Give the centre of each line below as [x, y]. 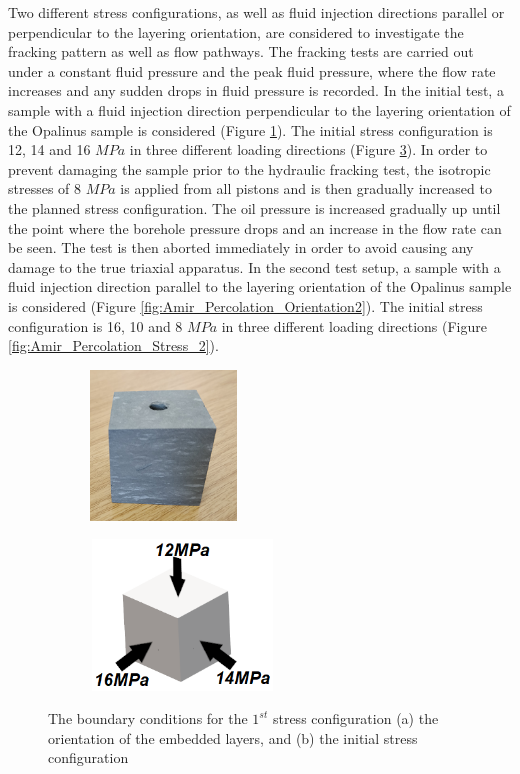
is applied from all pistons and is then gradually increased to [306, 188]
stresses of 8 [45, 188]
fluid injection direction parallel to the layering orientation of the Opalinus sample [260, 286]
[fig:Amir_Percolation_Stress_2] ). [113, 345]
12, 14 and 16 [49, 149]
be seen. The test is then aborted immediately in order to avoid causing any [241, 247]
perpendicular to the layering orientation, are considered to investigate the [236, 31]
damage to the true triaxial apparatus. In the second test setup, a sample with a [254, 266]
